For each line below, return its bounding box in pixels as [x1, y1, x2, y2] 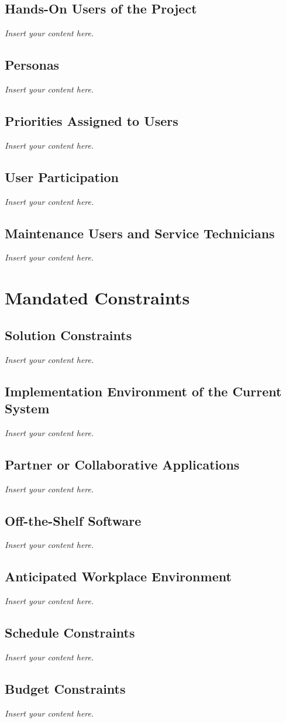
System [5, 399, 50, 417]
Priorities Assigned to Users [5, 111, 178, 129]
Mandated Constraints [5, 286, 190, 310]
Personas [5, 56, 60, 74]
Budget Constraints [5, 679, 126, 697]
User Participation [5, 167, 119, 186]
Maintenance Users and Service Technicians [5, 224, 275, 242]
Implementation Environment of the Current [5, 382, 282, 400]
